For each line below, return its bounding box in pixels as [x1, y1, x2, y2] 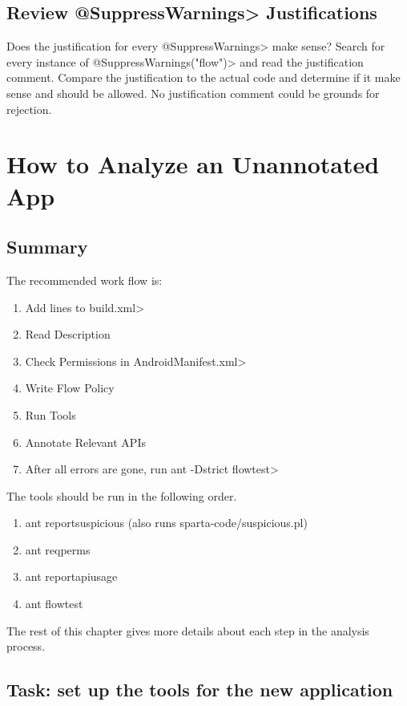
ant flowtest [25, 595, 83, 612]
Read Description [25, 326, 111, 343]
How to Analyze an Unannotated [6, 148, 380, 181]
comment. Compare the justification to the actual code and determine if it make [6, 69, 401, 86]
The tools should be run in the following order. [6, 487, 237, 504]
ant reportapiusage [25, 568, 118, 585]
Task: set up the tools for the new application [6, 677, 393, 702]
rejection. [6, 100, 52, 117]
